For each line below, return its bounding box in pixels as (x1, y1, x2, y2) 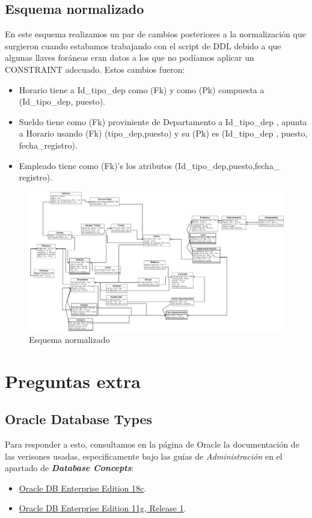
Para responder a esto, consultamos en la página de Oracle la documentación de (5, 437, 299, 450)
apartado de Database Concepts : (5, 461, 134, 474)
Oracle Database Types (5, 410, 153, 428)
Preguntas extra (5, 368, 141, 393)
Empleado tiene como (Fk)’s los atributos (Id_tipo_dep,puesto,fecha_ (19, 159, 280, 171)
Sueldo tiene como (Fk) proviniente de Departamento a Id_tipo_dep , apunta (19, 115, 307, 128)
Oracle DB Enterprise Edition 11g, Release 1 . (19, 502, 186, 514)
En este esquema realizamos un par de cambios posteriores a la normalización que (5, 28, 306, 40)
